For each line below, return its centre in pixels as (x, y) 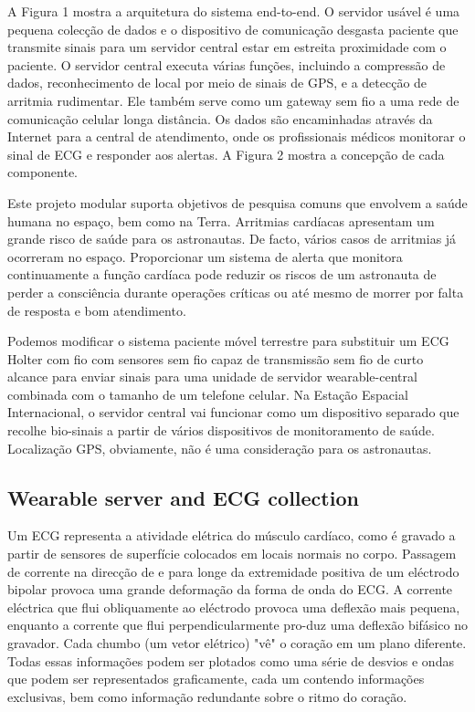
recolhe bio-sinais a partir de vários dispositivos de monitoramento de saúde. (221, 430)
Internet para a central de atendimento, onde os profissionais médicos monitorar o (237, 136)
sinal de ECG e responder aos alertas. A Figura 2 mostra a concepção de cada (226, 154)
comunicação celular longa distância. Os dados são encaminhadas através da (220, 118)
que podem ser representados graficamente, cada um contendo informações (216, 679)
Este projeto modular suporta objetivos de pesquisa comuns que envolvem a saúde (237, 202)
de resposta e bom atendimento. (97, 310)
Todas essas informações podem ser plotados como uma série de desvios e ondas (231, 660)
